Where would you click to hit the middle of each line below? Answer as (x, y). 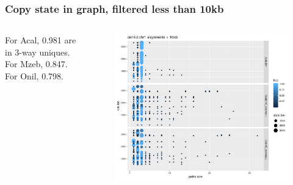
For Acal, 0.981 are (41, 40)
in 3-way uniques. (38, 52)
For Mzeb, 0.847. (36, 64)
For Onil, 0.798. (34, 76)
